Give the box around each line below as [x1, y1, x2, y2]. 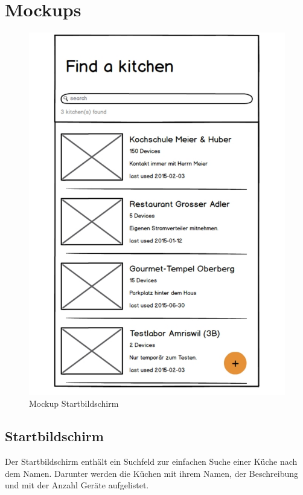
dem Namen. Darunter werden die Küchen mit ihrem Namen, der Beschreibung [5, 467, 299, 479]
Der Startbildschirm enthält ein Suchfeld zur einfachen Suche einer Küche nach [5, 455, 298, 468]
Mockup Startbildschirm [29, 397, 119, 410]
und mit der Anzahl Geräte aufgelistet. [5, 479, 149, 491]
